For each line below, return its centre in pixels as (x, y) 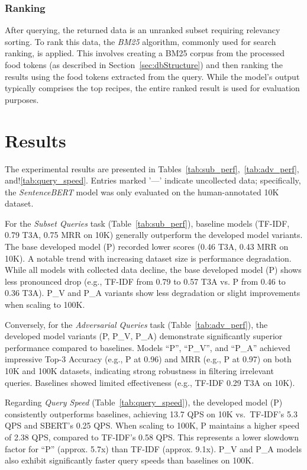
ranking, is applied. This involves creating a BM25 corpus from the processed (145, 53)
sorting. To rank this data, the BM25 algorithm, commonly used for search (140, 41)
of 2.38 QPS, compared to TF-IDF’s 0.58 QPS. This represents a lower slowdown (152, 437)
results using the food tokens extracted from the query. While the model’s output (152, 76)
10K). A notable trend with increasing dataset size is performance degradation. (148, 258)
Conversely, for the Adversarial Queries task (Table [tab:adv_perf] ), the (136, 324)
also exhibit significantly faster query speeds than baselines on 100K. (130, 460)
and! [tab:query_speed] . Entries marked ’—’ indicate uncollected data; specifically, (153, 180)
